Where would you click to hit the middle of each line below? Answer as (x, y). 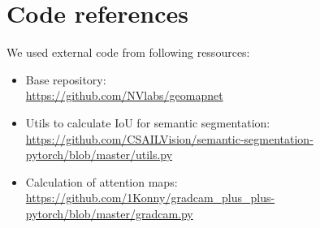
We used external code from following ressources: (128, 52)
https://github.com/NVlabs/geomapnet (124, 95)
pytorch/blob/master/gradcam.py (109, 213)
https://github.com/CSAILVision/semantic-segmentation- (169, 138)
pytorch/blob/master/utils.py (99, 155)
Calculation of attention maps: (102, 181)
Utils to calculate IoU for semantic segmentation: (148, 122)
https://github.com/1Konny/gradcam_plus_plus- (150, 198)
